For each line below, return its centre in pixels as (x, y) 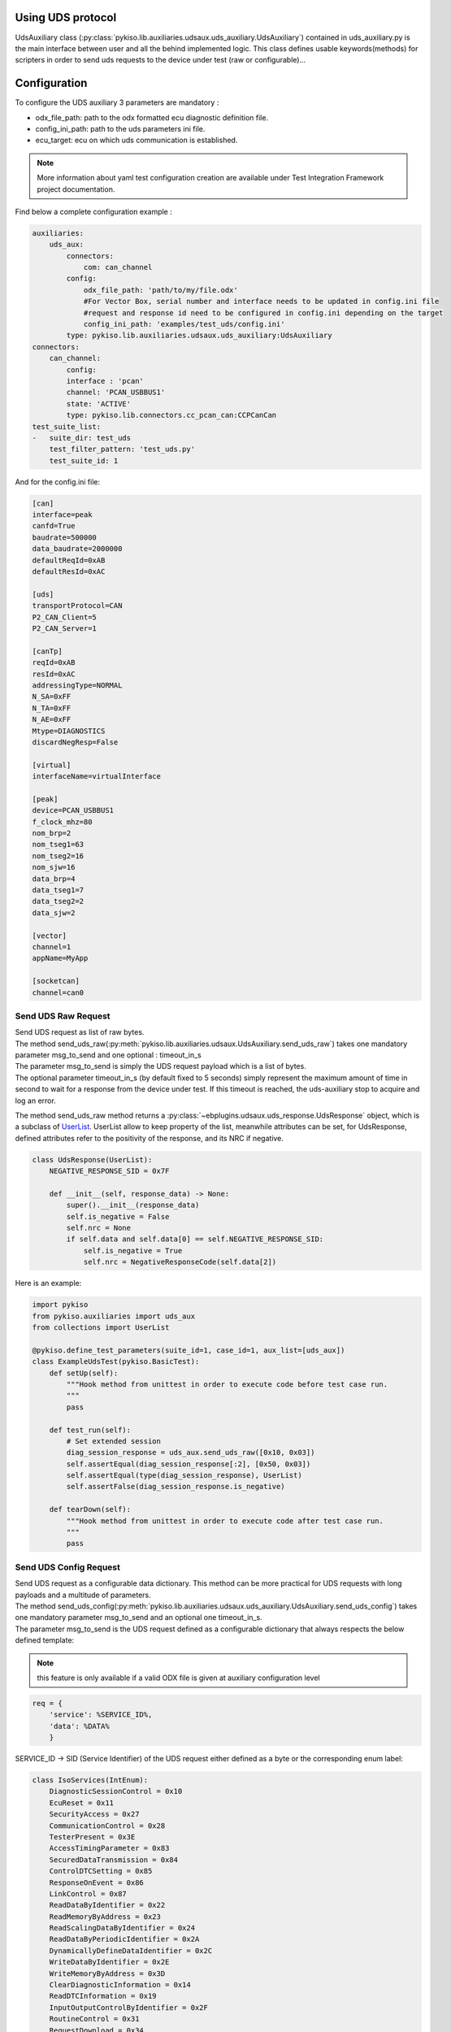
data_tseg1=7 (58, 890)
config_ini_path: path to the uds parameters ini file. (120, 128)
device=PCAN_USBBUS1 (73, 810)
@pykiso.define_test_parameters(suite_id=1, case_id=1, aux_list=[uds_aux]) (189, 1350)
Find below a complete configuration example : (93, 211)
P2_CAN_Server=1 (65, 629)
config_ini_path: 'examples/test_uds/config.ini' (184, 324)
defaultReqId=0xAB (69, 560)
